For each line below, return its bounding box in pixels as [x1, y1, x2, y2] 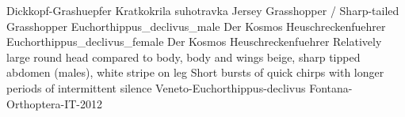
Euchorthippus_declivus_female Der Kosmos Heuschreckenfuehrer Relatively [6, 33, 382, 50]
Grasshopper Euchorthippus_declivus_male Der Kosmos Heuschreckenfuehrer [6, 17, 386, 34]
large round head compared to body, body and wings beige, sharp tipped [6, 48, 361, 65]
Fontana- [309, 79, 353, 96]
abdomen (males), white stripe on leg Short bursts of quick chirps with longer [6, 64, 384, 81]
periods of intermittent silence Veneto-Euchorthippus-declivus [6, 79, 306, 96]
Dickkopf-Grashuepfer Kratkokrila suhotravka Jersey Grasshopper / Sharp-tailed [6, 2, 399, 18]
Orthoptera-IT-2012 [6, 95, 103, 111]
